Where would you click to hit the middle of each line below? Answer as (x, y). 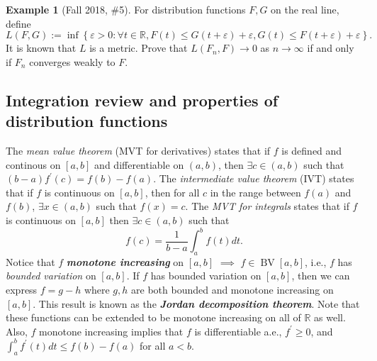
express (22, 290)
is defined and (312, 150)
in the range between (255, 192)
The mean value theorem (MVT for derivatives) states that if (138, 150)
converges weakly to (72, 61)
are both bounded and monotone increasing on (232, 290)
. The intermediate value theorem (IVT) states (254, 178)
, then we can (321, 276)
